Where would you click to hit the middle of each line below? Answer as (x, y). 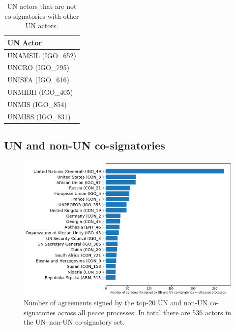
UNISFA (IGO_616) (38, 80)
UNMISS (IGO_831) (39, 116)
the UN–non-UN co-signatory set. (74, 322)
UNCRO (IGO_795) (38, 67)
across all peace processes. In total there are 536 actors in (144, 312)
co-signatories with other (42, 16)
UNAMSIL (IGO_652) (42, 55)
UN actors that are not (42, 6)
